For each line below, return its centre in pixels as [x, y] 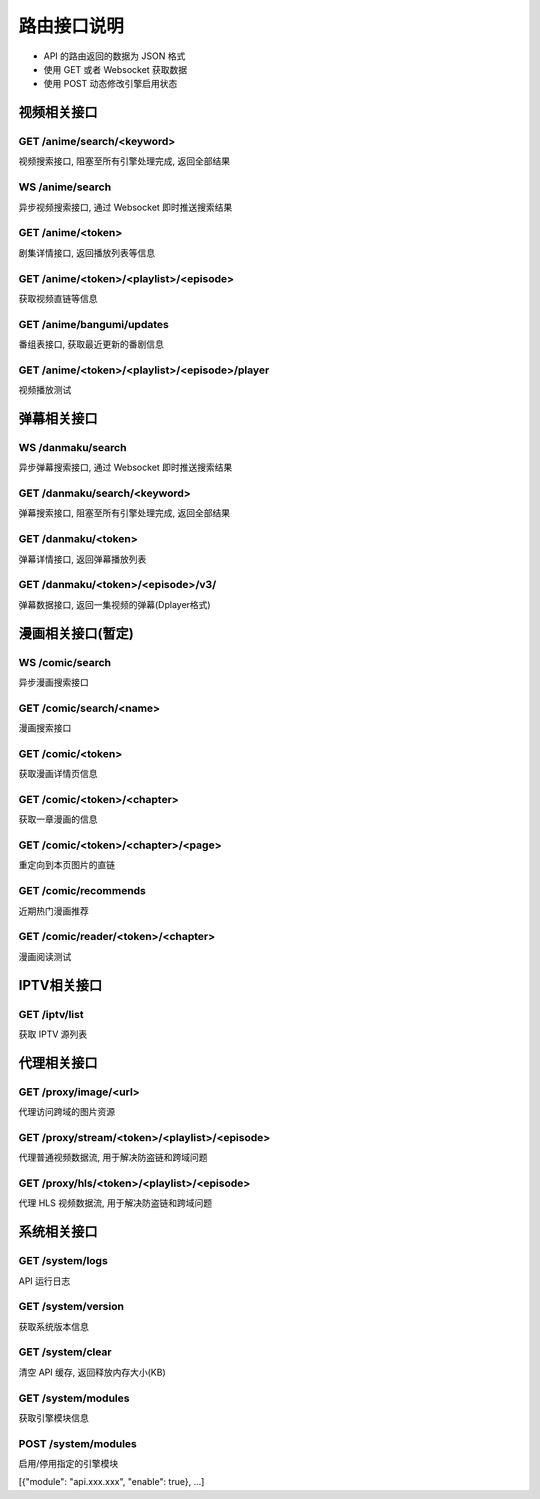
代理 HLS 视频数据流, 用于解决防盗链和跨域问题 [115, 1203]
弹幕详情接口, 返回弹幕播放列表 [82, 559]
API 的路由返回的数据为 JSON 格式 [114, 56]
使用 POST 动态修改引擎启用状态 [110, 84]
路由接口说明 [71, 26]
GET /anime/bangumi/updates [93, 324]
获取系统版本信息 [53, 1326]
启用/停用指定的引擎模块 [68, 1464]
